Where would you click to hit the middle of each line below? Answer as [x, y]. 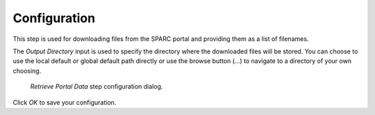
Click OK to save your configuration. [65, 102]
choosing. [27, 71]
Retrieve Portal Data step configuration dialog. [97, 87]
